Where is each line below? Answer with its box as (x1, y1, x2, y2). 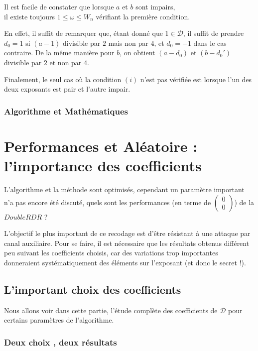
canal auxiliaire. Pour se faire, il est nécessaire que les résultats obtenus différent (4, 237, 250, 248)
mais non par (108, 37, 148, 48)
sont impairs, (135, 1, 175, 11)
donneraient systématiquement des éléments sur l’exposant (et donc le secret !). (4, 257, 246, 267)
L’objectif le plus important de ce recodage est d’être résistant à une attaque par (4, 228, 251, 238)
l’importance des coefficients (4, 155, 202, 175)
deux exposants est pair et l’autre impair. (4, 84, 130, 94)
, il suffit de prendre (183, 28, 244, 38)
